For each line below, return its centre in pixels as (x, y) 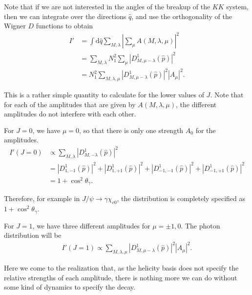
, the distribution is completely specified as (181, 198)
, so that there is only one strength (131, 130)
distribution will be (33, 235)
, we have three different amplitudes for (91, 225)
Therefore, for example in (42, 198)
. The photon (200, 225)
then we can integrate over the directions (65, 16)
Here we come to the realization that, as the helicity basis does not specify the (121, 268)
